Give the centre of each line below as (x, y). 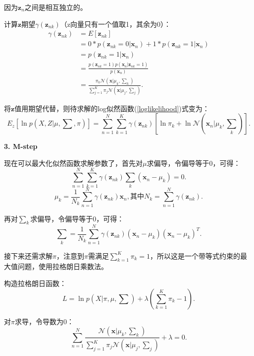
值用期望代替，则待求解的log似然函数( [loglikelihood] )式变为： (112, 108)
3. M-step (21, 146)
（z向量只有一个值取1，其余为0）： (116, 24)
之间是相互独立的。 (56, 7)
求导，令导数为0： (44, 321)
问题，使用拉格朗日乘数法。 (63, 266)
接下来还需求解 (28, 255)
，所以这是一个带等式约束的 (195, 255)
